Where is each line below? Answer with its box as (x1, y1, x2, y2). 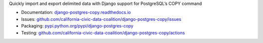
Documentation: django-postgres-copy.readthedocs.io (21, 10, 131, 15)
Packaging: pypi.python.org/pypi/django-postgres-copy (21, 23, 133, 29)
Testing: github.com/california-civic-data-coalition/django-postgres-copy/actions (21, 29, 185, 36)
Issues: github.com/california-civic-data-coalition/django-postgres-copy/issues (21, 16, 182, 22)
